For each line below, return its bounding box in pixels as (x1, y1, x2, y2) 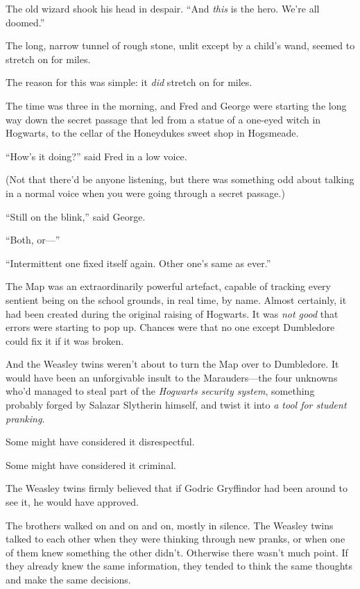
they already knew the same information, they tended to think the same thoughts (6, 558, 353, 573)
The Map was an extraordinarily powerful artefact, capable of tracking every (6, 279, 331, 293)
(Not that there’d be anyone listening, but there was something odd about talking (6, 172, 354, 187)
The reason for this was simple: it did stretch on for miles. (6, 75, 252, 89)
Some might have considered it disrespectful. (6, 434, 195, 449)
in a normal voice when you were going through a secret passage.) (6, 185, 285, 200)
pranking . (6, 411, 45, 425)
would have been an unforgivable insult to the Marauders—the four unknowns (6, 370, 338, 384)
